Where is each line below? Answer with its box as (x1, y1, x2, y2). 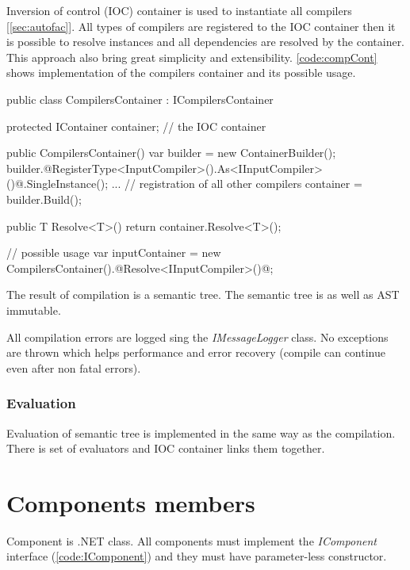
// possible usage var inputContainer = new (6, 244, 221, 261)
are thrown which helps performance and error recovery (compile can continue (6, 344, 385, 361)
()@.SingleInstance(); (6, 175, 109, 192)
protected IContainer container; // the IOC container (6, 117, 266, 134)
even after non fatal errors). (6, 359, 141, 376)
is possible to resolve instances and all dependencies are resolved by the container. (6, 33, 405, 50)
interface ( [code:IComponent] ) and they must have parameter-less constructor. (6, 548, 387, 564)
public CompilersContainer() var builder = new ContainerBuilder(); (6, 144, 336, 161)
